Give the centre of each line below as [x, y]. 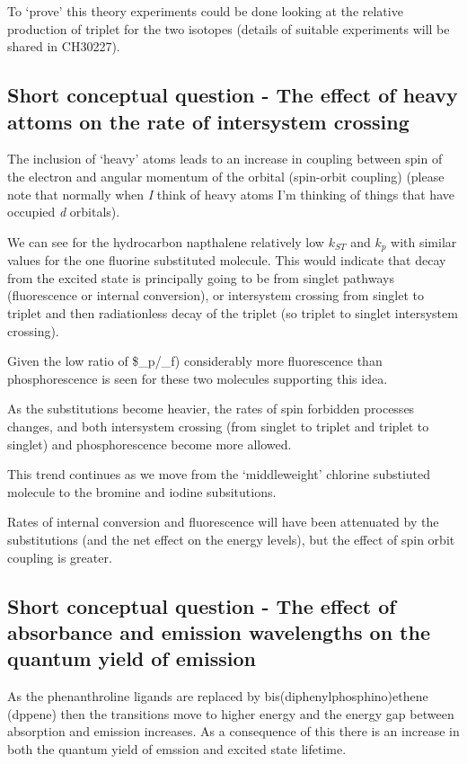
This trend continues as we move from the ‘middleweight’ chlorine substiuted [219, 474]
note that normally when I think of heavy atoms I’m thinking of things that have [231, 194]
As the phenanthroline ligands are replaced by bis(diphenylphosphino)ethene [218, 696]
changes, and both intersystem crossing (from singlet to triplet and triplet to [218, 426]
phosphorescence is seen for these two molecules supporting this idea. [198, 378]
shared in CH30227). [64, 46]
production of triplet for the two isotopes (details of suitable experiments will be [229, 28]
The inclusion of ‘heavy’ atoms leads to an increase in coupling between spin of [225, 159]
